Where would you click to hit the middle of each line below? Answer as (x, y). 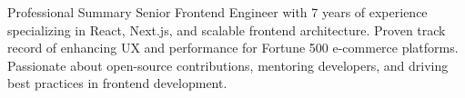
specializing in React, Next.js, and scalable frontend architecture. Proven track (227, 29)
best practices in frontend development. (117, 83)
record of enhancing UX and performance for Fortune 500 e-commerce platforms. (233, 48)
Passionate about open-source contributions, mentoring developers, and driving (228, 65)
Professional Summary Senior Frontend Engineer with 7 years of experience (217, 12)
